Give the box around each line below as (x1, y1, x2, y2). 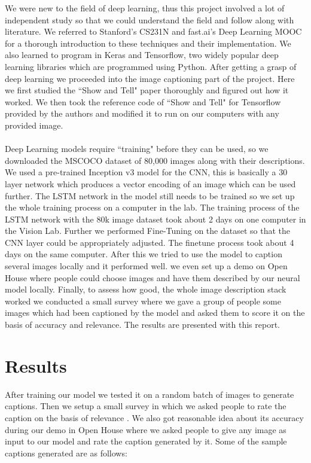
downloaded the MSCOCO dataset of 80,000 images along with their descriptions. (5, 154, 305, 166)
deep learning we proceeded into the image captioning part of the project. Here (5, 72, 295, 84)
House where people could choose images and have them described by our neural (5, 271, 300, 284)
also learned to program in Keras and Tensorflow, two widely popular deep (5, 48, 279, 61)
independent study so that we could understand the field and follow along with (5, 13, 294, 26)
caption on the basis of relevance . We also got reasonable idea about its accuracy (5, 411, 304, 424)
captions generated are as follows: (5, 446, 127, 459)
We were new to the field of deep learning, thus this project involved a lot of (5, 2, 285, 14)
